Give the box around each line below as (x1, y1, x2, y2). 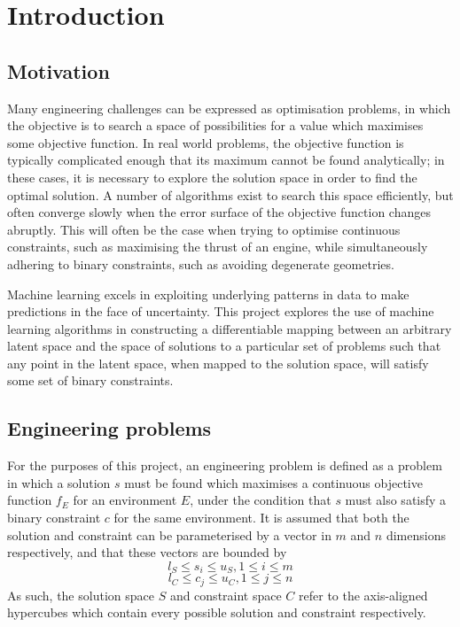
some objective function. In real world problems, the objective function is (7, 133, 404, 151)
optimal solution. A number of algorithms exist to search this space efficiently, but (7, 185, 454, 204)
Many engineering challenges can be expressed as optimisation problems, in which (7, 98, 451, 117)
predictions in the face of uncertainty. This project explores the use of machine (7, 302, 434, 321)
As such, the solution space (7, 585, 154, 604)
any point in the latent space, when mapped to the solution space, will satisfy (7, 353, 429, 372)
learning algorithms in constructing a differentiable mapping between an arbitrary (7, 319, 452, 337)
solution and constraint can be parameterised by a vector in (7, 525, 331, 544)
